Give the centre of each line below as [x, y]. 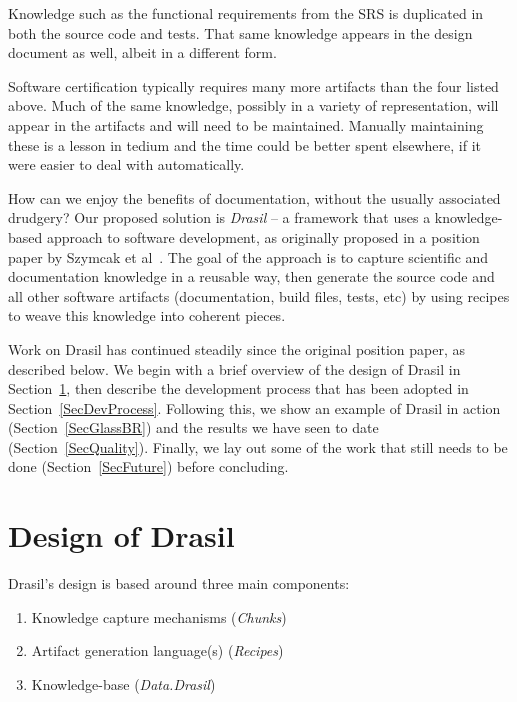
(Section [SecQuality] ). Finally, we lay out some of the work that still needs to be [258, 446]
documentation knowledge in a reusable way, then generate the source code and [251, 276]
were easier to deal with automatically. [126, 164]
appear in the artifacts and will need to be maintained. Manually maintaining [246, 124]
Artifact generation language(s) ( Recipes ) [157, 650]
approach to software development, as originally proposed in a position [263, 236]
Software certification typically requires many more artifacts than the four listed [253, 85]
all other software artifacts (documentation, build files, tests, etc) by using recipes [259, 295]
